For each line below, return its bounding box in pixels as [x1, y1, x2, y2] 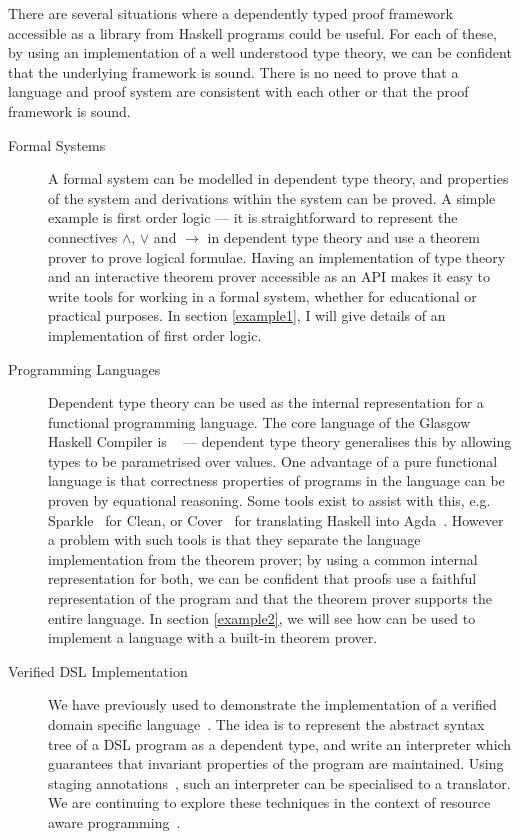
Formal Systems [8, 134, 106, 155]
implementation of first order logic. [48, 324, 262, 345]
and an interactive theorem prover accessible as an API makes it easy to [48, 266, 491, 287]
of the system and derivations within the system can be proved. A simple [48, 187, 496, 208]
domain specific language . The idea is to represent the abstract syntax [48, 714, 485, 734]
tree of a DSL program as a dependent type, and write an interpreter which [48, 733, 512, 754]
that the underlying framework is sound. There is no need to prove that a [8, 61, 459, 82]
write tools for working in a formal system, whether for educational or [48, 285, 477, 306]
